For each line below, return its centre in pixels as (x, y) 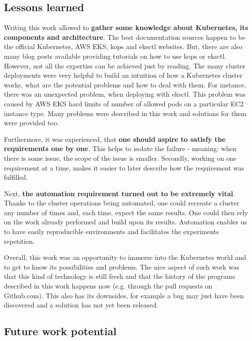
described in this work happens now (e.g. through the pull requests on (108, 286)
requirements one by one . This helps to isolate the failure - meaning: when (120, 148)
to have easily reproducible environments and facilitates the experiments (112, 231)
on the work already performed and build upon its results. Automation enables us (126, 222)
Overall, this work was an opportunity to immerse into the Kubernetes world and (125, 257)
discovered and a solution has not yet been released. (81, 305)
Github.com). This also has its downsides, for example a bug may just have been (124, 295)
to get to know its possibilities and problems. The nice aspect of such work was (122, 266)
